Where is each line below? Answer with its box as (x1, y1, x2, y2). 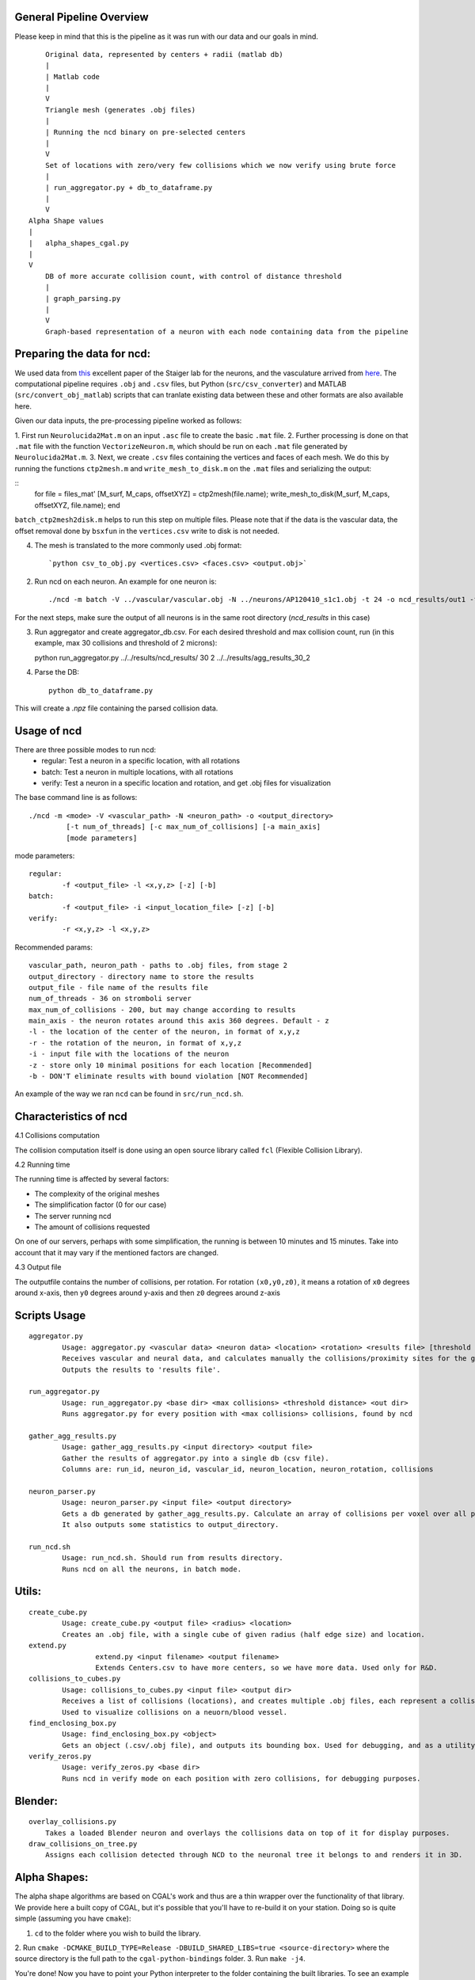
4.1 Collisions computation (14, 1131, 101, 1140)
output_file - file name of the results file (28, 983, 209, 992)
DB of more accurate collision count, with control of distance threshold (44, 272, 342, 280)
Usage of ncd (14, 724, 82, 737)
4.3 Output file (14, 1262, 62, 1272)
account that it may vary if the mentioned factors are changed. (14, 1247, 219, 1257)
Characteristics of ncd (14, 1110, 128, 1124)
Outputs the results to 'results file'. (62, 1365, 221, 1374)
